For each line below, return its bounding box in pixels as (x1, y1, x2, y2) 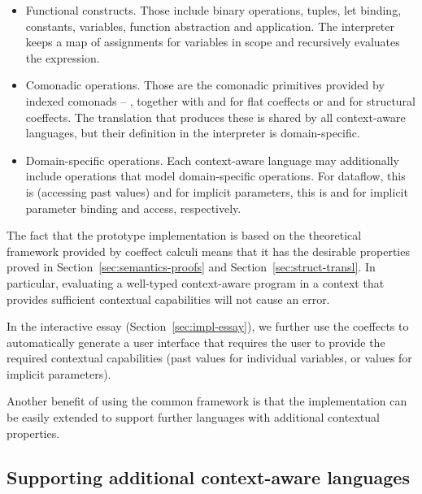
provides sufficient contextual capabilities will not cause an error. (7, 290, 330, 307)
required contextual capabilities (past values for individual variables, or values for (7, 349, 412, 366)
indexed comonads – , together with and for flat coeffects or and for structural (25, 92, 415, 109)
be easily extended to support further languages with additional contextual (7, 409, 380, 426)
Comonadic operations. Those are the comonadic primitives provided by (25, 76, 385, 93)
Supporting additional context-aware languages (7, 464, 410, 489)
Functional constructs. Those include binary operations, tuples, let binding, (25, 2, 402, 18)
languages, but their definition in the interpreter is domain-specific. (25, 124, 360, 141)
